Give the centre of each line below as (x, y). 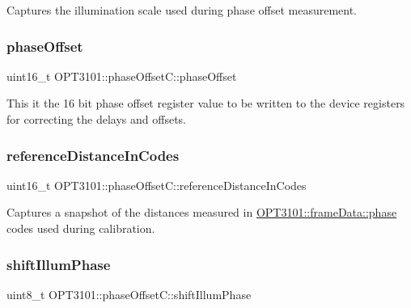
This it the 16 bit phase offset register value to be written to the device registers (206, 103)
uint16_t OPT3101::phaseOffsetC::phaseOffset (122, 76)
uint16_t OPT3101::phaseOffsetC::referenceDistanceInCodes (157, 185)
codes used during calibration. (81, 228)
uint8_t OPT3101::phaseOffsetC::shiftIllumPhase (129, 294)
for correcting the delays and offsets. (96, 119)
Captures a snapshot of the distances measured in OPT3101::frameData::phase (202, 212)
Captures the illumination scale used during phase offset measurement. (182, 10)
